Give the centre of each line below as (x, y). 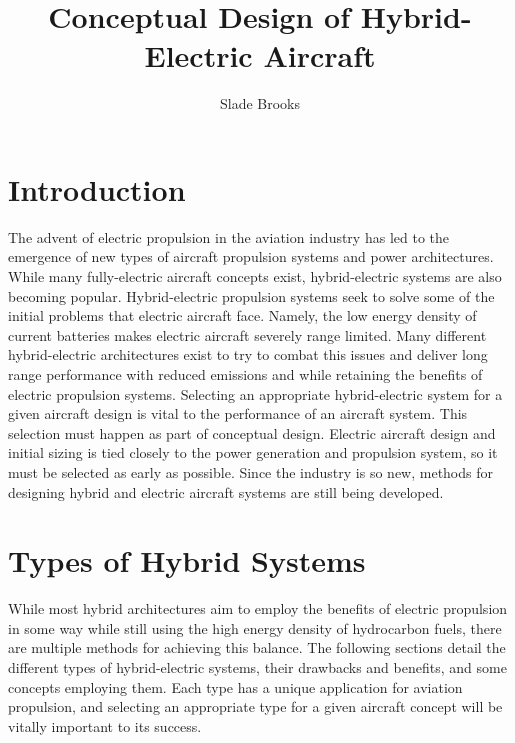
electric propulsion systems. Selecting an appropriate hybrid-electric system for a (255, 393)
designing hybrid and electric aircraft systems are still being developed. (226, 491)
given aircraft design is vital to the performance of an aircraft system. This (238, 413)
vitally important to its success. (105, 725)
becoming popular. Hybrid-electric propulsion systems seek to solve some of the (251, 295)
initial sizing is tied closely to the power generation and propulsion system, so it (253, 452)
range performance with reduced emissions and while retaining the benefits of (245, 374)
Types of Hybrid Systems (187, 560)
